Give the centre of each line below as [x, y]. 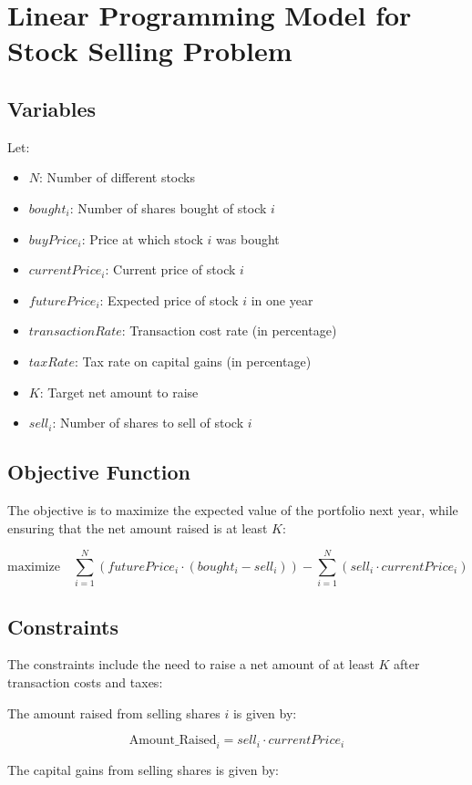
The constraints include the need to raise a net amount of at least [191, 664]
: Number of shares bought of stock [168, 207]
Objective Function [99, 472]
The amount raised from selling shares [114, 713]
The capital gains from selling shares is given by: [143, 770]
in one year [282, 300]
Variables [52, 108]
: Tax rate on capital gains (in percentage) [193, 361]
